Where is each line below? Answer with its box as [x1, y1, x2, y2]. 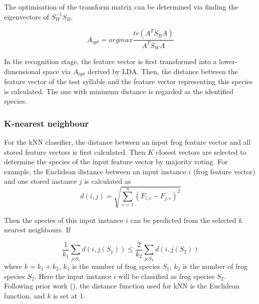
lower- [219, 56, 237, 67]
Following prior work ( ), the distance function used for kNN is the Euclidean [4, 280, 240, 291]
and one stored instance [4, 176, 77, 186]
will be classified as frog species [118, 270, 215, 281]
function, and [4, 290, 45, 300]
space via [43, 66, 71, 76]
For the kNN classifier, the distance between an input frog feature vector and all [4, 137, 251, 147]
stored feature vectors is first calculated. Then [4, 146, 146, 157]
